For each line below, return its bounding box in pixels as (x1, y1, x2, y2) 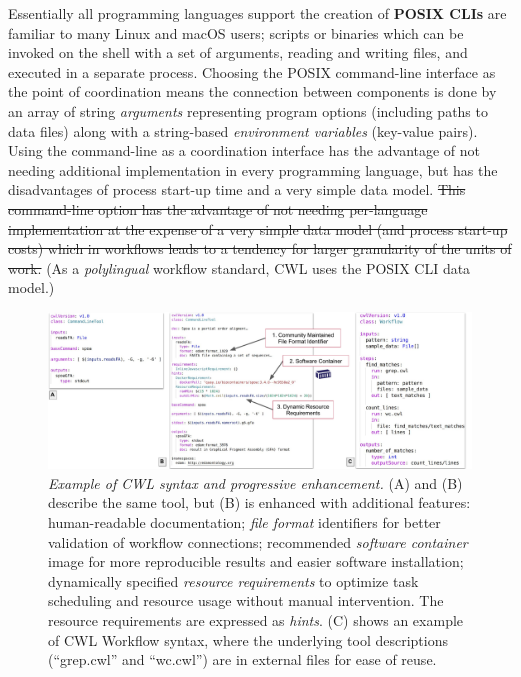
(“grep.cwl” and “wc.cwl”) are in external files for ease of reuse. (48, 649, 437, 670)
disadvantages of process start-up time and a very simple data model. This (8, 179, 466, 200)
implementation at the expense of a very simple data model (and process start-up (8, 218, 508, 239)
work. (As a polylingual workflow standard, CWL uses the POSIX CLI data (8, 257, 471, 278)
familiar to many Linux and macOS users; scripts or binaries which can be (8, 22, 464, 43)
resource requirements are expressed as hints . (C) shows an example (48, 610, 464, 630)
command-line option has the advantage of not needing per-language (8, 198, 428, 219)
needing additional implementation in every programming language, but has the (8, 159, 498, 180)
